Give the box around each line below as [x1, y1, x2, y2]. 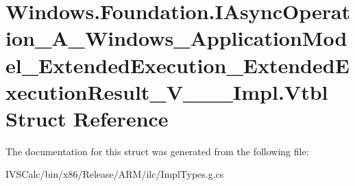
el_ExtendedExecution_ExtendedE [5, 51, 350, 79]
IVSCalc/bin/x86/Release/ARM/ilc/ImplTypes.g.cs [5, 167, 224, 181]
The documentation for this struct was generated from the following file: [5, 144, 309, 158]
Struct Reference [5, 104, 169, 132]
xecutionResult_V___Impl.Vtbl [5, 77, 328, 105]
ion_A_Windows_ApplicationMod [5, 24, 347, 52]
